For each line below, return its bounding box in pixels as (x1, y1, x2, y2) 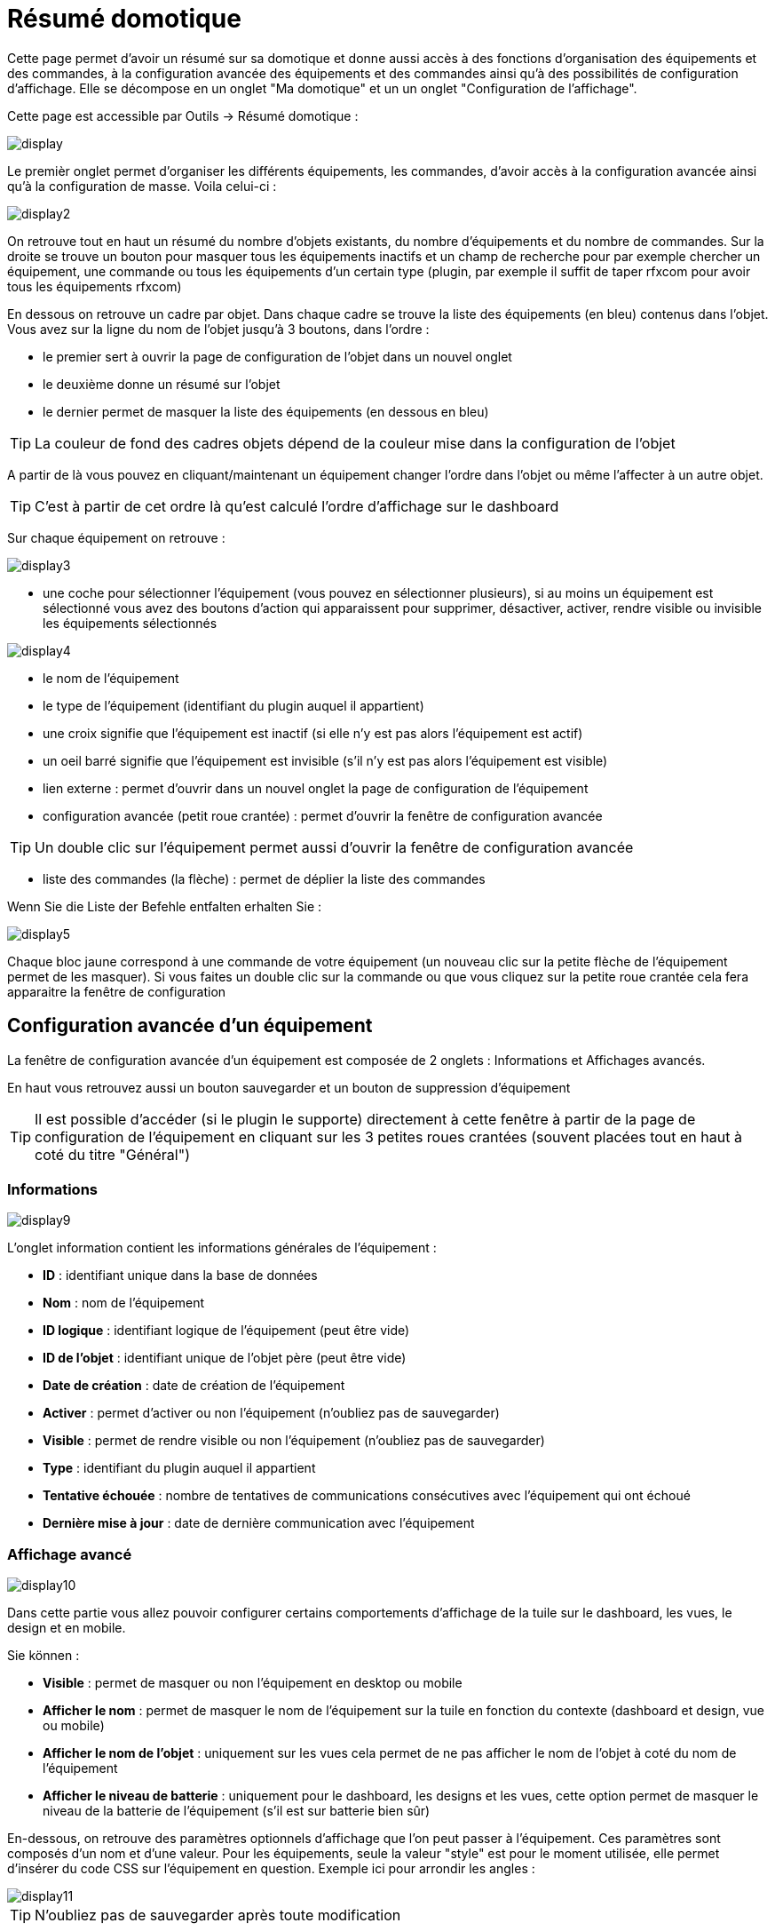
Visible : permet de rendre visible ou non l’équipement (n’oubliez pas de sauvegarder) (43, 1433, 545, 1449)
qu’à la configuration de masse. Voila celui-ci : (7, 178, 277, 194)
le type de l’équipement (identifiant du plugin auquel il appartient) (43, 697, 424, 713)
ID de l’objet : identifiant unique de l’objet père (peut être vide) (43, 1350, 407, 1366)
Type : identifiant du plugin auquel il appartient (43, 1460, 316, 1476)
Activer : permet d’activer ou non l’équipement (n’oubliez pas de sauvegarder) (43, 1405, 500, 1421)
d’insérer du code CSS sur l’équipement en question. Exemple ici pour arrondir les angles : (7, 1861, 535, 1877)
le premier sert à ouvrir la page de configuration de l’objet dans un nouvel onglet (43, 348, 512, 364)
